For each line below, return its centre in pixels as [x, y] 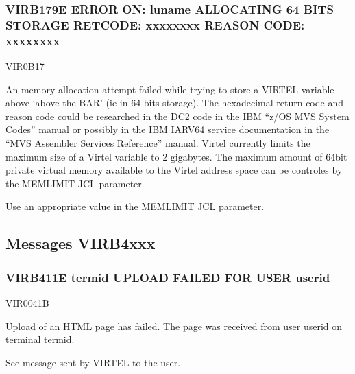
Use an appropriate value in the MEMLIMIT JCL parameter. [135, 206]
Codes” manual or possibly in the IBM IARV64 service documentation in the [168, 129]
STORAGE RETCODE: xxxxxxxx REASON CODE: [155, 24]
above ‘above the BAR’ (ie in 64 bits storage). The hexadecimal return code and [174, 103]
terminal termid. [40, 339]
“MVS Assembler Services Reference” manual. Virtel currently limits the [158, 143]
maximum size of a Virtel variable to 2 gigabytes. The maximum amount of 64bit [176, 156]
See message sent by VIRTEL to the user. [93, 362]
